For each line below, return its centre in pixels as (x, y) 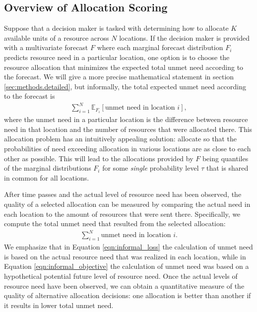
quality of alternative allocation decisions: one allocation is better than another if (128, 295)
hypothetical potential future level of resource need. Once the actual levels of (121, 276)
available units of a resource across (57, 37)
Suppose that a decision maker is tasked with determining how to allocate (116, 28)
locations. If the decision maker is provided (184, 37)
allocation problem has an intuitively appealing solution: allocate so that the (120, 139)
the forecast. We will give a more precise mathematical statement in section (119, 77)
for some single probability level (151, 168)
